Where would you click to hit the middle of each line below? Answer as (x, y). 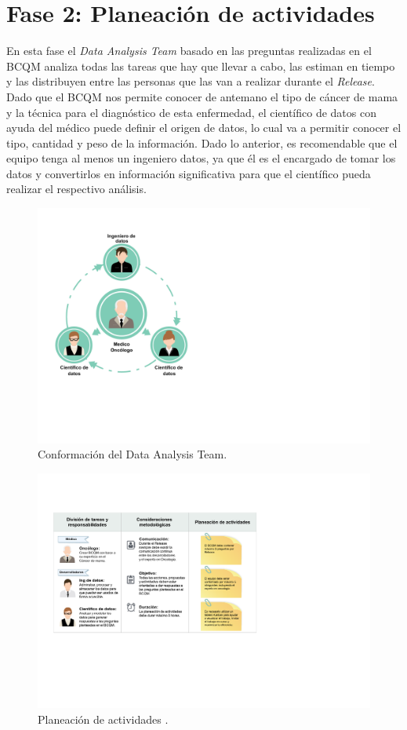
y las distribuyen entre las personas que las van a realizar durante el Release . (191, 81)
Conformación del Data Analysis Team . (133, 454)
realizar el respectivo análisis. (76, 189)
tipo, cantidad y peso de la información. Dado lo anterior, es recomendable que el (202, 142)
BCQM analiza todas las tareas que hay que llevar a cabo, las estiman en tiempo (201, 66)
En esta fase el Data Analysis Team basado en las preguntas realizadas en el (189, 51)
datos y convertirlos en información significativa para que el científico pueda (189, 173)
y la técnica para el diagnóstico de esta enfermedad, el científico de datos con (191, 112)
